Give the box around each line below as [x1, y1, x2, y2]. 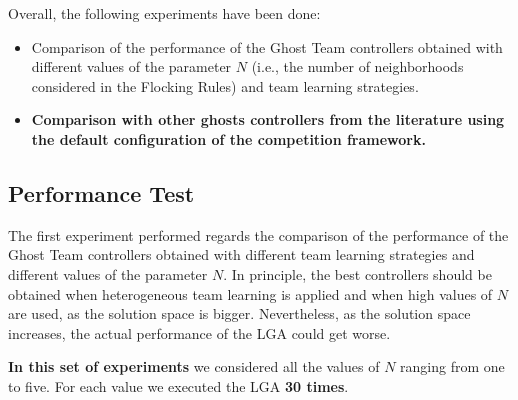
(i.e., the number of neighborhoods [251, 56, 464, 77]
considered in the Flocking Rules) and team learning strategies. [31, 75, 419, 96]
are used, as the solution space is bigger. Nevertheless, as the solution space [8, 303, 471, 324]
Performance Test [8, 177, 195, 208]
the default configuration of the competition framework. [31, 128, 426, 149]
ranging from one [400, 356, 505, 377]
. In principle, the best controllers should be [223, 263, 492, 284]
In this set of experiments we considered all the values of [8, 356, 380, 377]
